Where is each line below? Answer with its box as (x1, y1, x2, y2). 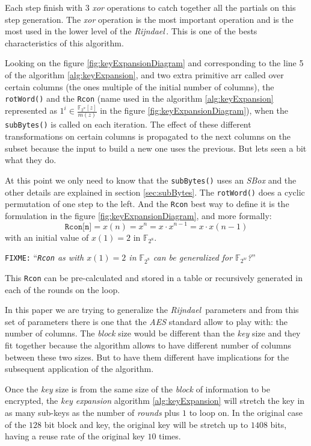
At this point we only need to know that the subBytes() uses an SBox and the (5, 173, 297, 186)
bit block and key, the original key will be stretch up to (44, 418, 248, 430)
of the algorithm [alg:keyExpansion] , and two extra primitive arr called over (5, 68, 284, 81)
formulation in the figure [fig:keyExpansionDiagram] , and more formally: (5, 209, 272, 221)
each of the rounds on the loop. (5, 283, 120, 296)
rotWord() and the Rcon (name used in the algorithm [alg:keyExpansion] (5, 92, 274, 105)
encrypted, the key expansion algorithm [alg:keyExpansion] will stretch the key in (5, 394, 305, 407)
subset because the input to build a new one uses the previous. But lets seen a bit (5, 141, 307, 154)
